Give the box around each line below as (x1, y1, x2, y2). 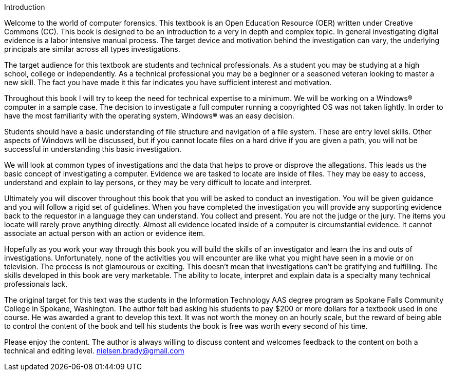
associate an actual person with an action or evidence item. (4, 229, 205, 238)
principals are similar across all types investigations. (4, 45, 180, 53)
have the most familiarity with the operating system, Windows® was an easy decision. (4, 111, 294, 120)
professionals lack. (4, 280, 68, 288)
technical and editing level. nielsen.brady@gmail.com (4, 346, 184, 355)
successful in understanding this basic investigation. (4, 145, 182, 153)
